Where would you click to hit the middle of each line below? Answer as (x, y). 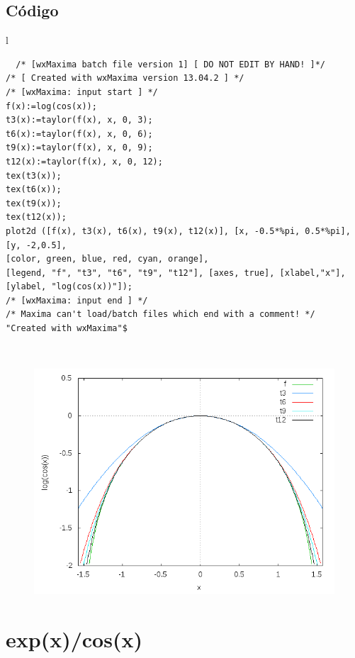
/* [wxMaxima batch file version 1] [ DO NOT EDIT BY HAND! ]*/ (171, 64)
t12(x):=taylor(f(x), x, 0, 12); (84, 161)
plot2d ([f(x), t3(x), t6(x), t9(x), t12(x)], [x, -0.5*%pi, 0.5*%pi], (178, 231)
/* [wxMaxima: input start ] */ (82, 92)
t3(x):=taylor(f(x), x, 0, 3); (79, 120)
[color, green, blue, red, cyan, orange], (107, 259)
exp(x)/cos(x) (74, 639)
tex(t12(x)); (36, 217)
